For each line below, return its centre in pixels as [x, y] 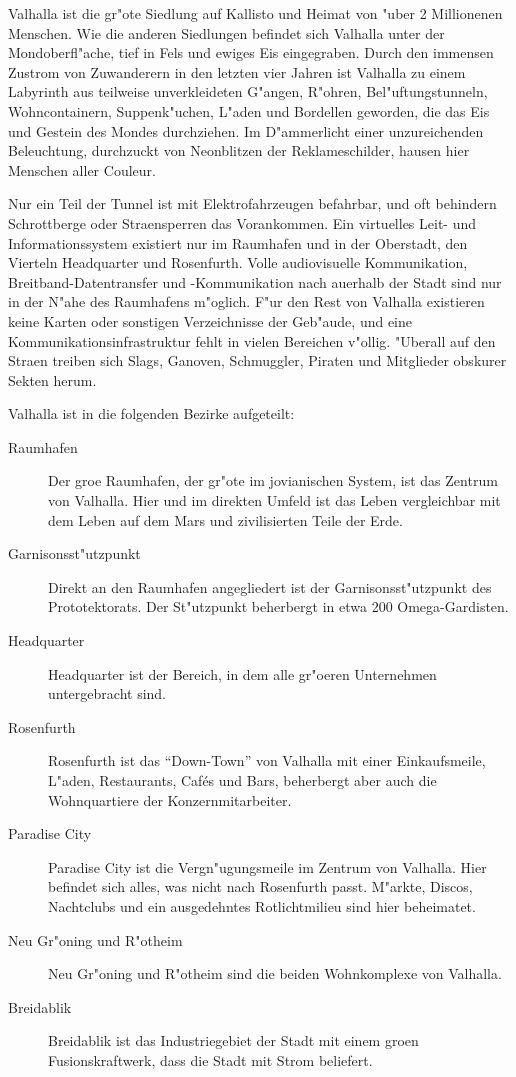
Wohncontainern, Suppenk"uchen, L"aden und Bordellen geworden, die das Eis [249, 110]
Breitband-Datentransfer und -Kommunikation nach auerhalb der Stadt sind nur [255, 281]
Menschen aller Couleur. [82, 169]
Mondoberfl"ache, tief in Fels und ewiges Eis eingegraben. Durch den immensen [251, 52]
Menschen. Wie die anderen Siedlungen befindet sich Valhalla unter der [226, 32]
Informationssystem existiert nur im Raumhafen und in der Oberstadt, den [238, 242]
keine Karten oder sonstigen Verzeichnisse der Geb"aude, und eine [210, 320]
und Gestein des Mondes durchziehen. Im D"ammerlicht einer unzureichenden [246, 130]
